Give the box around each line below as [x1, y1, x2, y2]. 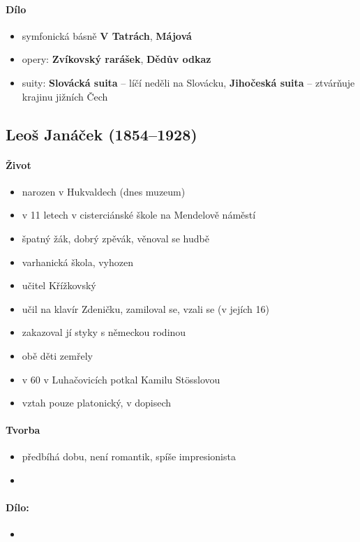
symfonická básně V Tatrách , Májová [22, 28, 192, 43]
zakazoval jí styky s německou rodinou [22, 325, 186, 339]
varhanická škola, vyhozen [22, 254, 133, 269]
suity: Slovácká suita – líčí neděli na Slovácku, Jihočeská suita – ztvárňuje [22, 75, 355, 89]
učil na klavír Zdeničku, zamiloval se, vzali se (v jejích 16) [22, 301, 269, 316]
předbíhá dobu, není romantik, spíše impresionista [22, 449, 236, 464]
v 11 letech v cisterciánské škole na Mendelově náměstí [22, 207, 256, 222]
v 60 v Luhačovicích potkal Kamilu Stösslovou [22, 372, 220, 386]
